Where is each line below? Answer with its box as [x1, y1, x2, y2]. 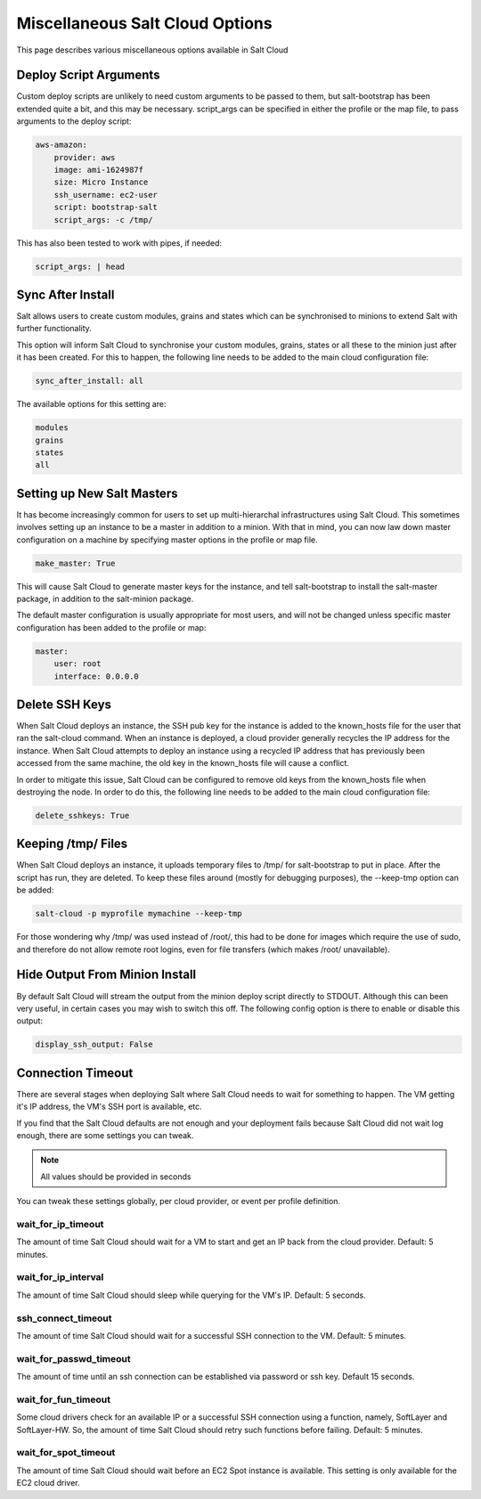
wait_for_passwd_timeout [16, 1352, 131, 1365]
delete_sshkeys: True [35, 811, 130, 820]
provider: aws [53, 152, 116, 162]
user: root [53, 659, 102, 669]
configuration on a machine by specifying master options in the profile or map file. [16, 534, 318, 545]
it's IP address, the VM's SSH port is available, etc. [16, 1101, 202, 1112]
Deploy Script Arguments [16, 68, 160, 83]
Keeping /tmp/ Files [16, 836, 128, 851]
